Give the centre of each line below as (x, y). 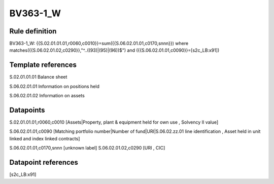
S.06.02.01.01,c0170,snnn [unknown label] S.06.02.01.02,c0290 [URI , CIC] (87, 148)
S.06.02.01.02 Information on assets (47, 96)
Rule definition (33, 31)
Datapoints (27, 110)
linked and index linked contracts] (45, 138)
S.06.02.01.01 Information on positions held (55, 86)
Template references (43, 65)
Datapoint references (44, 162)
